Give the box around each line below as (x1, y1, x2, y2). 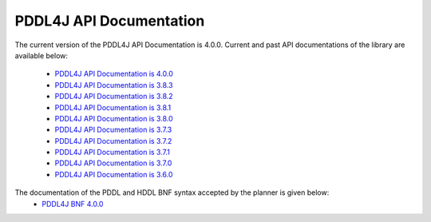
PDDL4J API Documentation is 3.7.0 (54, 158, 172, 168)
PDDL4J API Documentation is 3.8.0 (54, 113, 173, 123)
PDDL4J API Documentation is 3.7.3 (54, 125, 172, 135)
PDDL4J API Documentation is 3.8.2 (54, 92, 173, 101)
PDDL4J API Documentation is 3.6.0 (54, 169, 173, 179)
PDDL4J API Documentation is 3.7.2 (54, 136, 172, 145)
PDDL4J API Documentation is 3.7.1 (54, 148, 171, 157)
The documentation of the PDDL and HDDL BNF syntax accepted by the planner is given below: (14, 188, 330, 197)
